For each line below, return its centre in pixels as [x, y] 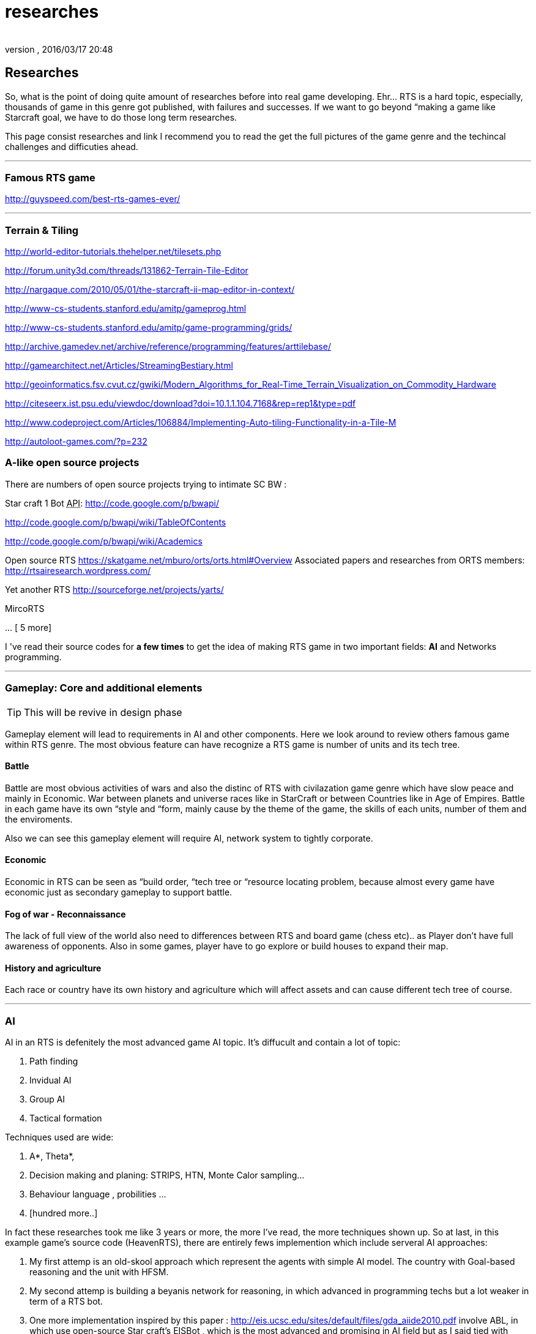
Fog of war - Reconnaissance [65, 914]
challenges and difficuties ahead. [72, 146]
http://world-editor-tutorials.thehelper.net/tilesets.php [113, 252]
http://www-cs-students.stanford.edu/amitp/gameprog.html [126, 309]
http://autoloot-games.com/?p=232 [76, 442]
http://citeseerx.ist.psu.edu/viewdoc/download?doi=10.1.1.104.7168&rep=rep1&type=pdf [181, 404]
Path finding [54, 1061]
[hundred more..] [64, 1213]
